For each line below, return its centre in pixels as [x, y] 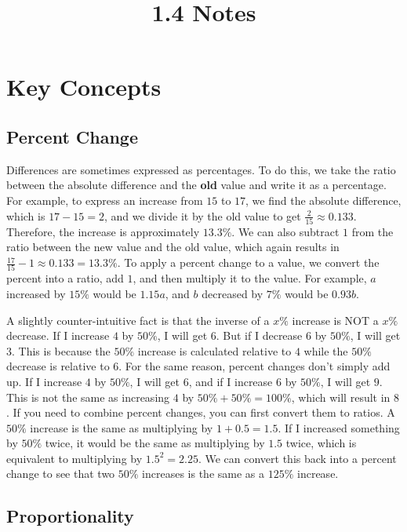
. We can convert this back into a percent [297, 458]
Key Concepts [84, 87]
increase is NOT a [335, 320]
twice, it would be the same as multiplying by [155, 443]
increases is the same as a [203, 474]
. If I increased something [339, 427]
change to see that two [61, 474]
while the [326, 350]
